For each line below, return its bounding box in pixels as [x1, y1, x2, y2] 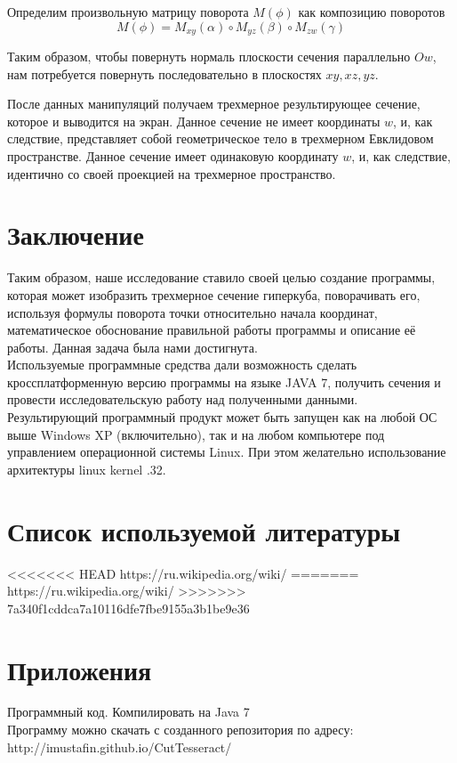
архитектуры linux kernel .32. [7, 459, 166, 478]
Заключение [7, 216, 144, 253]
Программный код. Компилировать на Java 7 [7, 702, 250, 721]
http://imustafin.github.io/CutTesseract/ [7, 737, 232, 756]
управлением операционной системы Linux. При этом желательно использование [7, 442, 446, 461]
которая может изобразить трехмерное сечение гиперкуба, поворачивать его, [7, 285, 421, 304]
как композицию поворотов [298, 3, 445, 20]
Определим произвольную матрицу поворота [7, 3, 249, 20]
